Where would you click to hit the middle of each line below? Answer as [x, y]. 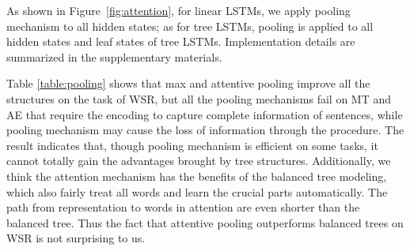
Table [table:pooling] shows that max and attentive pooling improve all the [188, 83]
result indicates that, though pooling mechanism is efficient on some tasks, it [192, 145]
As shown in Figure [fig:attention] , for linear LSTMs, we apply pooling [178, 10]
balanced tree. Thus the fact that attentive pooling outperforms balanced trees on [205, 222]
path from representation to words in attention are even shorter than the [183, 207]
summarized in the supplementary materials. [114, 56]
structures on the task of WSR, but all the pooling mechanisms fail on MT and [199, 98]
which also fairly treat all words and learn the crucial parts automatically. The [197, 191]
